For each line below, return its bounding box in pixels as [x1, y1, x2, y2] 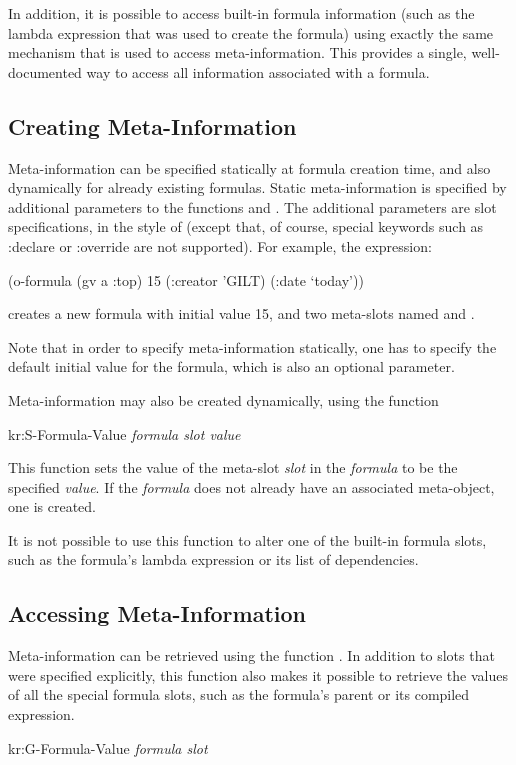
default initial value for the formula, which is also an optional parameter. [8, 356, 455, 377]
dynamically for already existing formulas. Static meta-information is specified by [8, 177, 507, 198]
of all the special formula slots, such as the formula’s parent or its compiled [8, 684, 470, 705]
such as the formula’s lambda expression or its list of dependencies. [8, 549, 419, 570]
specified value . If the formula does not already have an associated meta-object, [8, 476, 495, 497]
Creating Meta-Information [8, 110, 297, 141]
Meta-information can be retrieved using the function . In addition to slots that [8, 645, 495, 666]
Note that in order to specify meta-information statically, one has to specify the [8, 336, 497, 357]
